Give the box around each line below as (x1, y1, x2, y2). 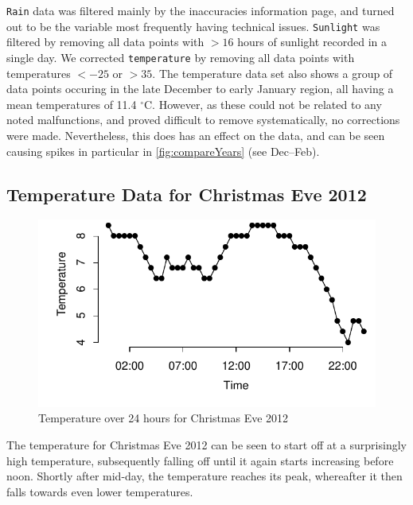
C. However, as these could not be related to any (143, 95, 382, 112)
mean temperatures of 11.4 (6, 95, 137, 112)
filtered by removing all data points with (6, 33, 205, 50)
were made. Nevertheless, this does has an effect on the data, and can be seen (6, 126, 385, 143)
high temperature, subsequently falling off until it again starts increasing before (6, 452, 394, 468)
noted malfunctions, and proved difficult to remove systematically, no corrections (6, 111, 400, 128)
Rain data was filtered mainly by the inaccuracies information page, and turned (6, 2, 395, 18)
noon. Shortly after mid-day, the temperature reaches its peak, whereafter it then (6, 468, 403, 484)
